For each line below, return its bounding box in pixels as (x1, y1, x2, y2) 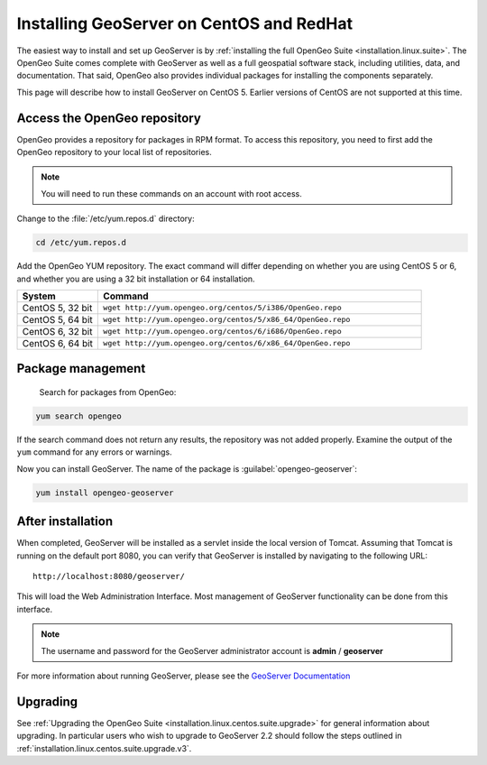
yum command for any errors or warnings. (16, 447, 172, 457)
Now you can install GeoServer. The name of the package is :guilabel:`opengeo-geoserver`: (16, 463, 358, 474)
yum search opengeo (35, 410, 122, 421)
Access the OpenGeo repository (16, 110, 202, 125)
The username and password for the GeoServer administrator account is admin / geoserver (41, 645, 383, 656)
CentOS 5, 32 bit (22, 301, 93, 314)
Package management (16, 361, 146, 376)
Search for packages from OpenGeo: (39, 386, 177, 397)
